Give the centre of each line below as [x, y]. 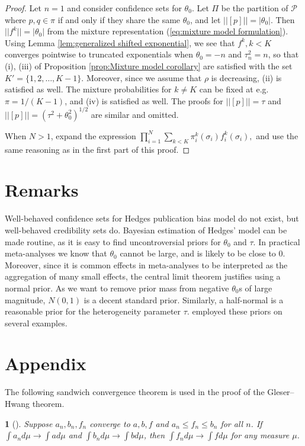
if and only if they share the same [119, 19]
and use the [277, 135]
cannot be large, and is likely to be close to [198, 253]
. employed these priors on [235, 311]
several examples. [36, 323]
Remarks [42, 190]
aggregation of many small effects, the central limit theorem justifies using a [143, 276]
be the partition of [255, 8]
